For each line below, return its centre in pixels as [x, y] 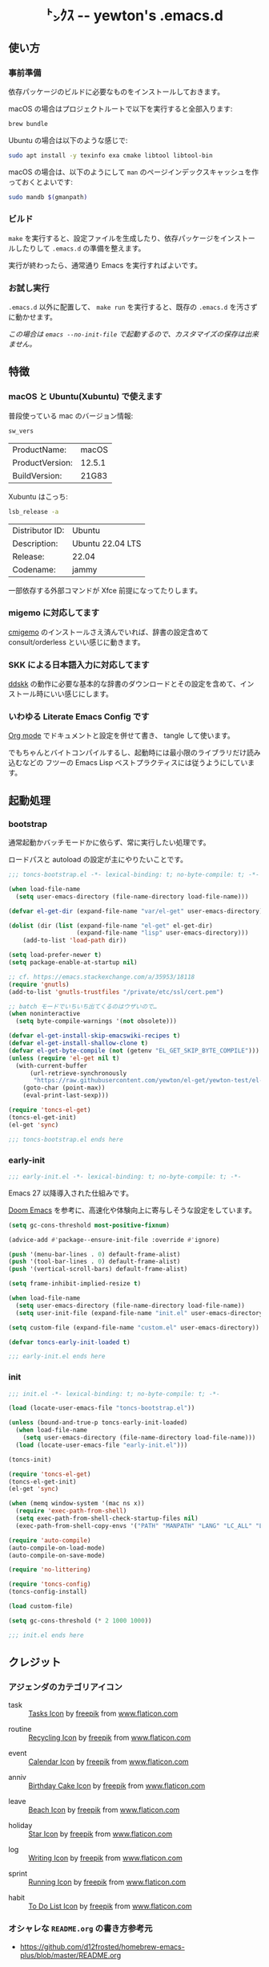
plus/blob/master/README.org [70, 1955]
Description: [35, 544]
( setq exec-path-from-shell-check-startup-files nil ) [107, 1519]
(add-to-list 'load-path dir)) [75, 941]
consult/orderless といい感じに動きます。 [77, 641]
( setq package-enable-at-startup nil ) [73, 963]
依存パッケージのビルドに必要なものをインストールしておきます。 [116, 92]
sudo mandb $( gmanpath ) [48, 197]
